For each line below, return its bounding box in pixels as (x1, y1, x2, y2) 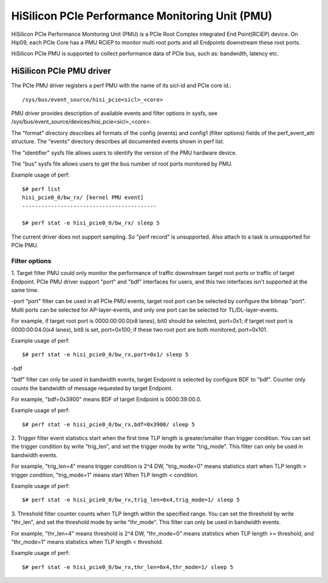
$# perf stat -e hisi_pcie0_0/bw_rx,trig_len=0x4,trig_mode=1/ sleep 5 (22, 497, 240, 503)
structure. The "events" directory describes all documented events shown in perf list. (11, 138, 225, 145)
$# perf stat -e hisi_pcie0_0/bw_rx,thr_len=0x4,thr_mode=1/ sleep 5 (22, 564, 234, 570)
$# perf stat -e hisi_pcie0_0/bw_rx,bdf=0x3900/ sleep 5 (22, 421, 196, 428)
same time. (11, 287, 39, 294)
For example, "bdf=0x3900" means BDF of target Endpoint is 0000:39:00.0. (11, 396, 202, 403)
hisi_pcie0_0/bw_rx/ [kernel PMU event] (22, 194, 144, 201)
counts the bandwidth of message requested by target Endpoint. (11, 384, 173, 392)
